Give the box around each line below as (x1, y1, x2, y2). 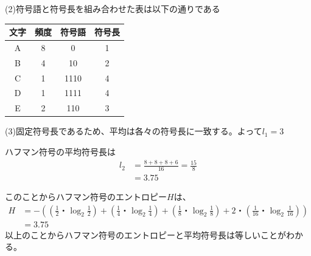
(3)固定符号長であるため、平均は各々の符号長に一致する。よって (5, 125, 262, 137)
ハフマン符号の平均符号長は (5, 145, 116, 157)
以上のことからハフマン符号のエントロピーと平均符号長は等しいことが (5, 228, 286, 241)
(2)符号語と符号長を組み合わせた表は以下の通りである (5, 2, 220, 15)
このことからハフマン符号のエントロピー (5, 190, 167, 202)
